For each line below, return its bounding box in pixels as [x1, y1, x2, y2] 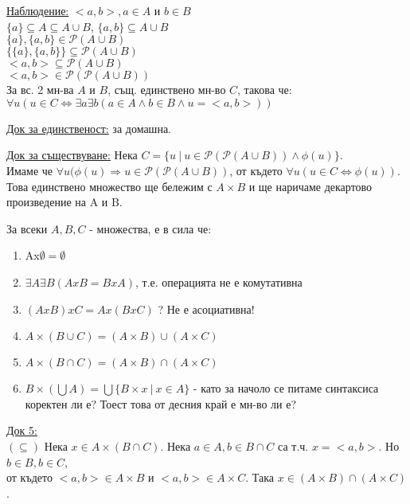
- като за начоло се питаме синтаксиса [193, 380, 379, 397]
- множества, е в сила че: [89, 220, 212, 236]
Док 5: [6, 422, 37, 439]
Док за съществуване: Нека [6, 147, 138, 163]
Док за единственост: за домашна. [6, 119, 171, 136]
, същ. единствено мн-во [107, 81, 226, 98]
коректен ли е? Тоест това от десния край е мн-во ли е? [25, 395, 297, 412]
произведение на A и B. [6, 193, 123, 210]
